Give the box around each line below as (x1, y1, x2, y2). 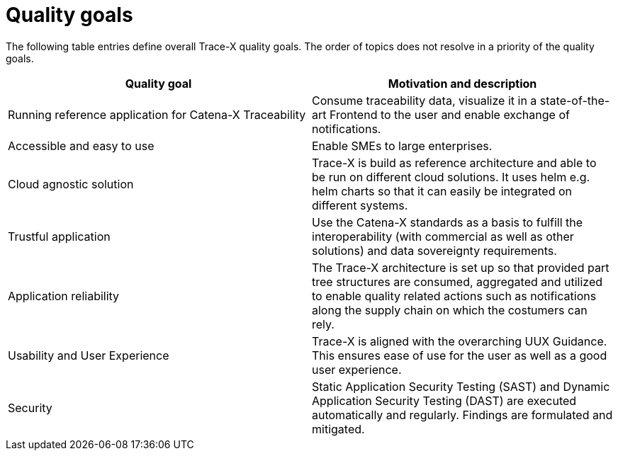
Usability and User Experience (8, 348, 169, 363)
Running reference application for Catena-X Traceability (8, 107, 306, 122)
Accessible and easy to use (8, 138, 154, 153)
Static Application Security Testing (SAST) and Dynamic (312, 379, 610, 394)
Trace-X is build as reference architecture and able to (312, 155, 597, 170)
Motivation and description (388, 76, 537, 91)
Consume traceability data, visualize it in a (312, 93, 537, 108)
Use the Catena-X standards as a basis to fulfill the (312, 215, 583, 229)
